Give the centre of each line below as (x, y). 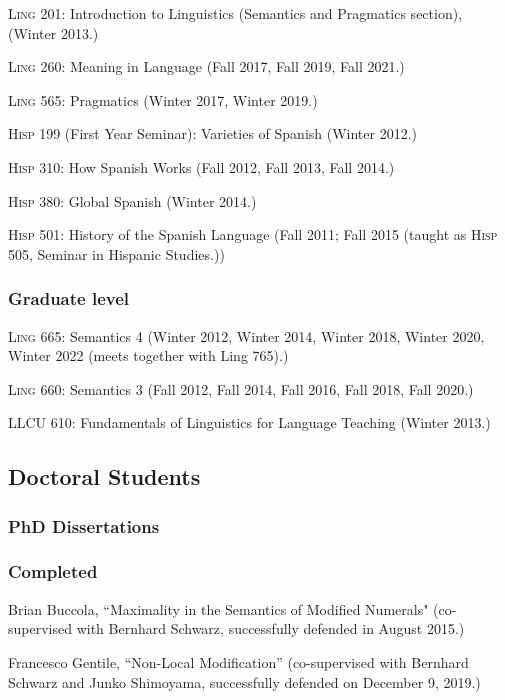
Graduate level (69, 298)
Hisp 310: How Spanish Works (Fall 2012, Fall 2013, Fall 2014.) (201, 166)
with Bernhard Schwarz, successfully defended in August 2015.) (270, 628)
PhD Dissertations (84, 525)
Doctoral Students (104, 476)
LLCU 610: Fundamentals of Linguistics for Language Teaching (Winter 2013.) (249, 422)
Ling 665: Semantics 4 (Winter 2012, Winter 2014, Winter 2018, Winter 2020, (246, 335)
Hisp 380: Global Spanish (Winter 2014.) (132, 200)
